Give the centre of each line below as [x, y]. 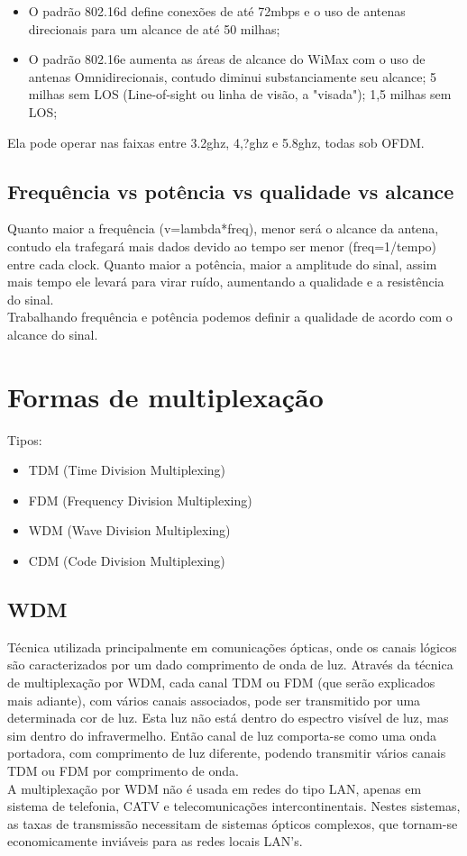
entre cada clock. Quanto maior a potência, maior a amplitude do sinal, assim [222, 264]
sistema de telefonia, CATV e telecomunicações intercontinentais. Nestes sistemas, [234, 806]
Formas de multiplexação [165, 396]
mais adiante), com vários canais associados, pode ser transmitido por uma [214, 700]
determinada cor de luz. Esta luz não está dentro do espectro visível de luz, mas [228, 718]
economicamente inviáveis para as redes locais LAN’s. [155, 841]
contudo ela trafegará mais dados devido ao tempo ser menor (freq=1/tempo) [222, 246]
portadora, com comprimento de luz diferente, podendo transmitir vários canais [227, 753]
